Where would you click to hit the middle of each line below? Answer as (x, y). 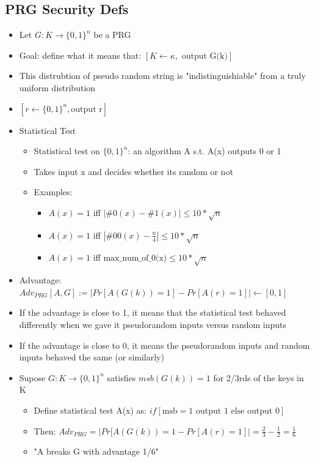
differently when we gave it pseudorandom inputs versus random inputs (153, 325)
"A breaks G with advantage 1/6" (96, 451)
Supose (32, 377)
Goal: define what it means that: (80, 55)
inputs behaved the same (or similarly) (92, 357)
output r (87, 109)
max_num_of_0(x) (135, 259)
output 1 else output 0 (238, 411)
